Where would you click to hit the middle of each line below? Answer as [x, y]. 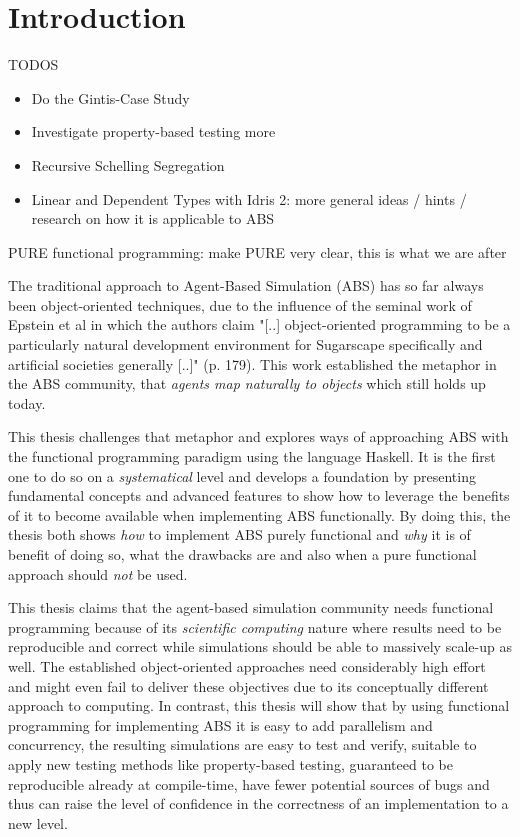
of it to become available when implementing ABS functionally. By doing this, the [259, 514]
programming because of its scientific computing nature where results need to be [255, 626]
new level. [38, 822]
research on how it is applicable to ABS [153, 218]
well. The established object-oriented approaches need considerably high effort [247, 665]
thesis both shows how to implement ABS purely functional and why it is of [239, 534]
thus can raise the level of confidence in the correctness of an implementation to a [258, 803]
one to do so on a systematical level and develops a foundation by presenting [242, 475]
